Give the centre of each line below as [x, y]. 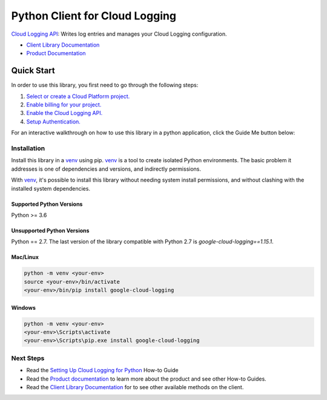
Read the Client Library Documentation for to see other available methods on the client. [135, 387]
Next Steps [28, 358]
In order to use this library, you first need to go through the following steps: [105, 85]
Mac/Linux [25, 257]
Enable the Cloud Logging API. [64, 113]
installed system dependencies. [51, 188]
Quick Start [33, 70]
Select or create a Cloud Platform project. [78, 96]
